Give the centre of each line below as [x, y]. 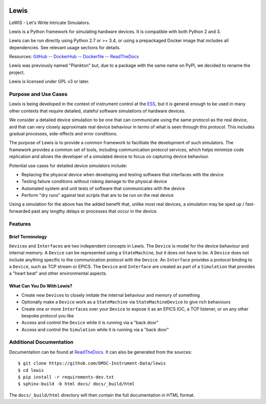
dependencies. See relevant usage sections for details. [65, 47]
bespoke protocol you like [48, 315]
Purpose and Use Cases [38, 94]
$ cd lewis [31, 370]
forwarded [20, 211]
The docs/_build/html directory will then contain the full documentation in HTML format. [102, 395]
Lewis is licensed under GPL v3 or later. [49, 82]
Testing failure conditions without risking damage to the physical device [94, 182]
